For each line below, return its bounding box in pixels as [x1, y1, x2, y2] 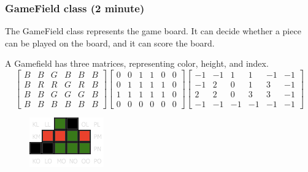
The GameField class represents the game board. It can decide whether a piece [5, 24, 301, 37]
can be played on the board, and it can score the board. [5, 36, 215, 49]
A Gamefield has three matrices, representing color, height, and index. [5, 57, 269, 70]
